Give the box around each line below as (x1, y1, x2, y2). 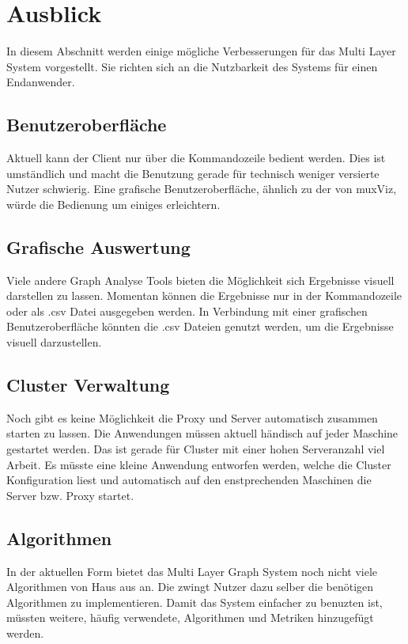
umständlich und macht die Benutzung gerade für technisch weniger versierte (6, 165, 380, 181)
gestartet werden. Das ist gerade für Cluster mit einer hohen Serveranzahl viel (6, 441, 385, 457)
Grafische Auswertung (6, 234, 191, 259)
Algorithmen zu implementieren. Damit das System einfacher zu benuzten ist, (6, 593, 383, 610)
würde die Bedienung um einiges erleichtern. (6, 195, 221, 212)
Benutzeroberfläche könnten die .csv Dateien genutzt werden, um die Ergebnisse (6, 318, 394, 335)
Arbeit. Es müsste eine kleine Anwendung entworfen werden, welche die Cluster (6, 456, 391, 472)
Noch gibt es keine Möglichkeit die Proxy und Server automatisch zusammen (6, 409, 378, 426)
